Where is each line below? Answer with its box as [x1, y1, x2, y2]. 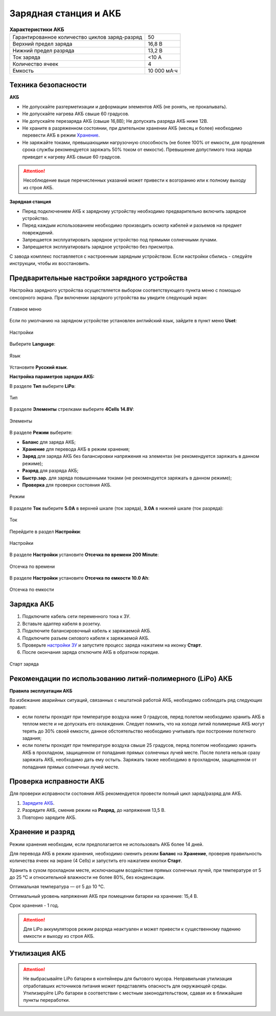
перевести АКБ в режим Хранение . [22, 132, 100, 138]
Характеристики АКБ [9, 26, 64, 33]
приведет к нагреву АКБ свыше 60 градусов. [22, 153, 122, 160]
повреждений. [22, 229, 54, 235]
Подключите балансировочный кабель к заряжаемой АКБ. [22, 628, 152, 634]
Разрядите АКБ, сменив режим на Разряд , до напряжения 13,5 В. [22, 807, 166, 813]
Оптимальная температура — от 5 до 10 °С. [9, 884, 105, 890]
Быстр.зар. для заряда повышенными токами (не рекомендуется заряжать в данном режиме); [22, 475, 232, 481]
